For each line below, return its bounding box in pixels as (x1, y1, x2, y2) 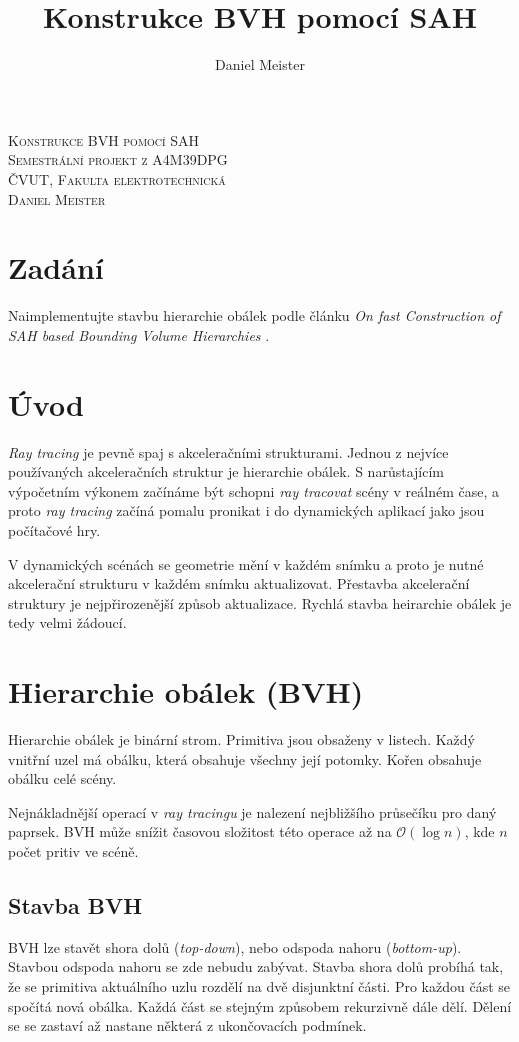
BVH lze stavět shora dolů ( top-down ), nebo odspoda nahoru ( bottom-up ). (8, 936, 462, 957)
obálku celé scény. (8, 768, 117, 789)
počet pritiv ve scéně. (8, 840, 139, 861)
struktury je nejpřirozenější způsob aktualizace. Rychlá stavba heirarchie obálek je (8, 592, 512, 613)
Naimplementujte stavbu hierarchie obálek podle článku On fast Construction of (8, 305, 501, 326)
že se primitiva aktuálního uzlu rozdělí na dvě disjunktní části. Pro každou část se (8, 975, 510, 996)
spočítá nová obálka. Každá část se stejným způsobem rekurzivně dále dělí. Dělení (8, 995, 512, 1016)
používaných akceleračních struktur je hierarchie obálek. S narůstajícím (8, 461, 444, 482)
